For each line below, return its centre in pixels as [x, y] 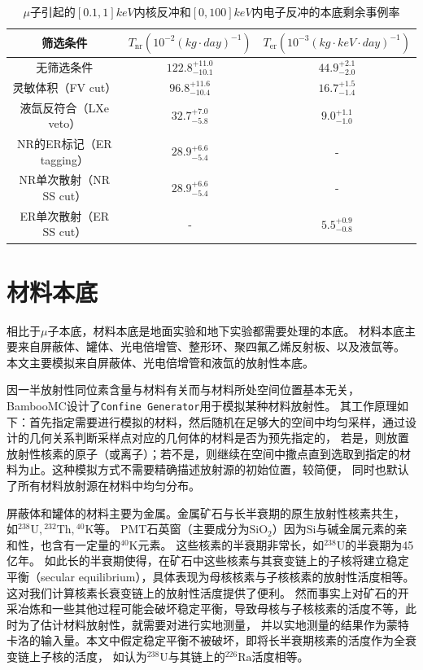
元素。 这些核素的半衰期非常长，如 [231, 544]
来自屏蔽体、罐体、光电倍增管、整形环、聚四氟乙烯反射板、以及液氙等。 [211, 346]
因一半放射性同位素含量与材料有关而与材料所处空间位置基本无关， [183, 390]
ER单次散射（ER [65, 215]
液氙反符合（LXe [65, 107]
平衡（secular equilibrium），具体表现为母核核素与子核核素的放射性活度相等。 [211, 577]
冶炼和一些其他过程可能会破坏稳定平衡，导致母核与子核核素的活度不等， [211, 609]
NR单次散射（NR [65, 180]
